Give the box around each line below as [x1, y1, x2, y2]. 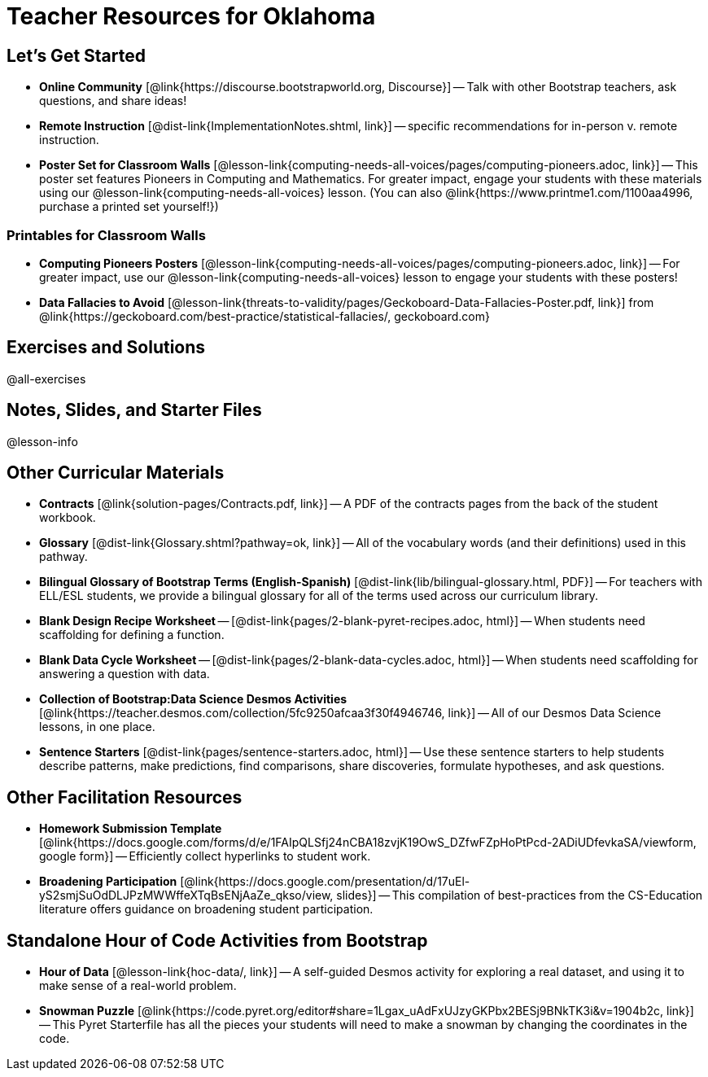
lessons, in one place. [39, 720, 155, 734]
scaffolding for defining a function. [39, 628, 225, 642]
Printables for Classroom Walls [7, 226, 206, 243]
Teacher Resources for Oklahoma [7, 2, 376, 30]
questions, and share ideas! [39, 94, 187, 108]
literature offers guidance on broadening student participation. [39, 902, 374, 917]
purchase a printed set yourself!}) [39, 199, 219, 214]
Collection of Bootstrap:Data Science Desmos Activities [39, 692, 347, 707]
